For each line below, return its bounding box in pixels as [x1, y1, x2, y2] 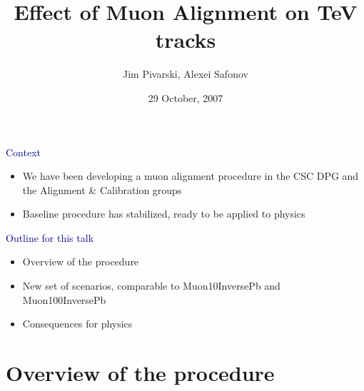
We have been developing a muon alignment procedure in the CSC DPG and [22, 168, 359, 183]
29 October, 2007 [148, 90, 223, 105]
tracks [155, 25, 216, 54]
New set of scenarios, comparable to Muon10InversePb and [22, 278, 280, 293]
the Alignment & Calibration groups [22, 182, 182, 197]
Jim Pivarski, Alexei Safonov [123, 66, 248, 81]
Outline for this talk [6, 230, 94, 245]
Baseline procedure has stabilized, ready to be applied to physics [22, 206, 305, 221]
